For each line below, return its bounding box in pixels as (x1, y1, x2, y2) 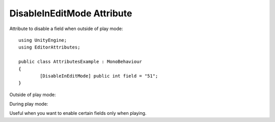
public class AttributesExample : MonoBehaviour (18, 59, 142, 65)
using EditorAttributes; (18, 44, 80, 51)
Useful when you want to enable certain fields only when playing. (9, 110, 147, 116)
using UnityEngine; (18, 37, 67, 43)
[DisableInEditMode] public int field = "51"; (40, 73, 158, 79)
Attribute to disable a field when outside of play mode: (9, 26, 123, 32)
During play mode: (9, 101, 48, 107)
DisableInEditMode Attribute (9, 8, 132, 19)
